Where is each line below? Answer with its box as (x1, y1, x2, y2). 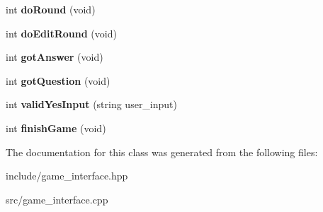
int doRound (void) (6, 2, 96, 16)
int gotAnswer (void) (6, 49, 103, 64)
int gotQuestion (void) (6, 73, 110, 88)
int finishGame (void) (6, 120, 106, 135)
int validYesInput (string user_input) (6, 97, 178, 112)
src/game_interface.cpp (6, 192, 108, 206)
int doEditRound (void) (6, 25, 117, 40)
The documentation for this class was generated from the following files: (6, 144, 318, 159)
